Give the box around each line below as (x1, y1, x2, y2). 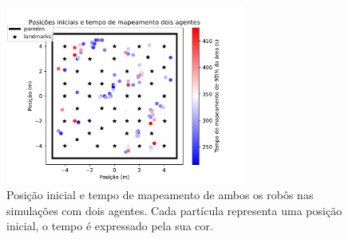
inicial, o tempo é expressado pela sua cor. (6, 217, 213, 234)
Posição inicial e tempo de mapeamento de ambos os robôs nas (6, 186, 314, 203)
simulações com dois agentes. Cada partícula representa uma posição (6, 202, 342, 218)
